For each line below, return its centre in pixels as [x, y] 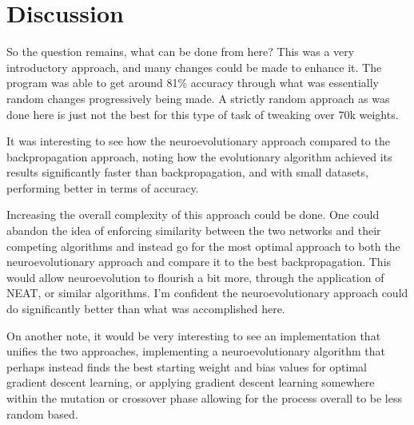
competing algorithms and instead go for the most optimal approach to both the [203, 246]
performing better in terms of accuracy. [103, 187]
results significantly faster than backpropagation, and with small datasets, [187, 172]
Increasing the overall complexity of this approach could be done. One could [193, 214]
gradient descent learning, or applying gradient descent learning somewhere [191, 382]
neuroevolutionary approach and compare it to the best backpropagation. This [199, 262]
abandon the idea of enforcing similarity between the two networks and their [194, 230]
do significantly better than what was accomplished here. [146, 309]
